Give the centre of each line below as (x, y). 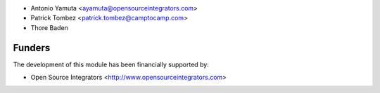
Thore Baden (49, 27)
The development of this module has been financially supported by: (111, 64)
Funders (32, 48)
